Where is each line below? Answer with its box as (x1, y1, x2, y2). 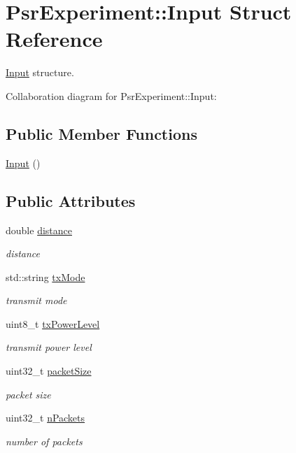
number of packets (6, 433, 83, 448)
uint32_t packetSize (6, 364, 92, 378)
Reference (6, 24, 103, 53)
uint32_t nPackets (6, 410, 85, 425)
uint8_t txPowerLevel (6, 316, 100, 331)
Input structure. (6, 65, 74, 80)
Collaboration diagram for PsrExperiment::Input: (6, 88, 217, 103)
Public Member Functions (6, 122, 197, 144)
